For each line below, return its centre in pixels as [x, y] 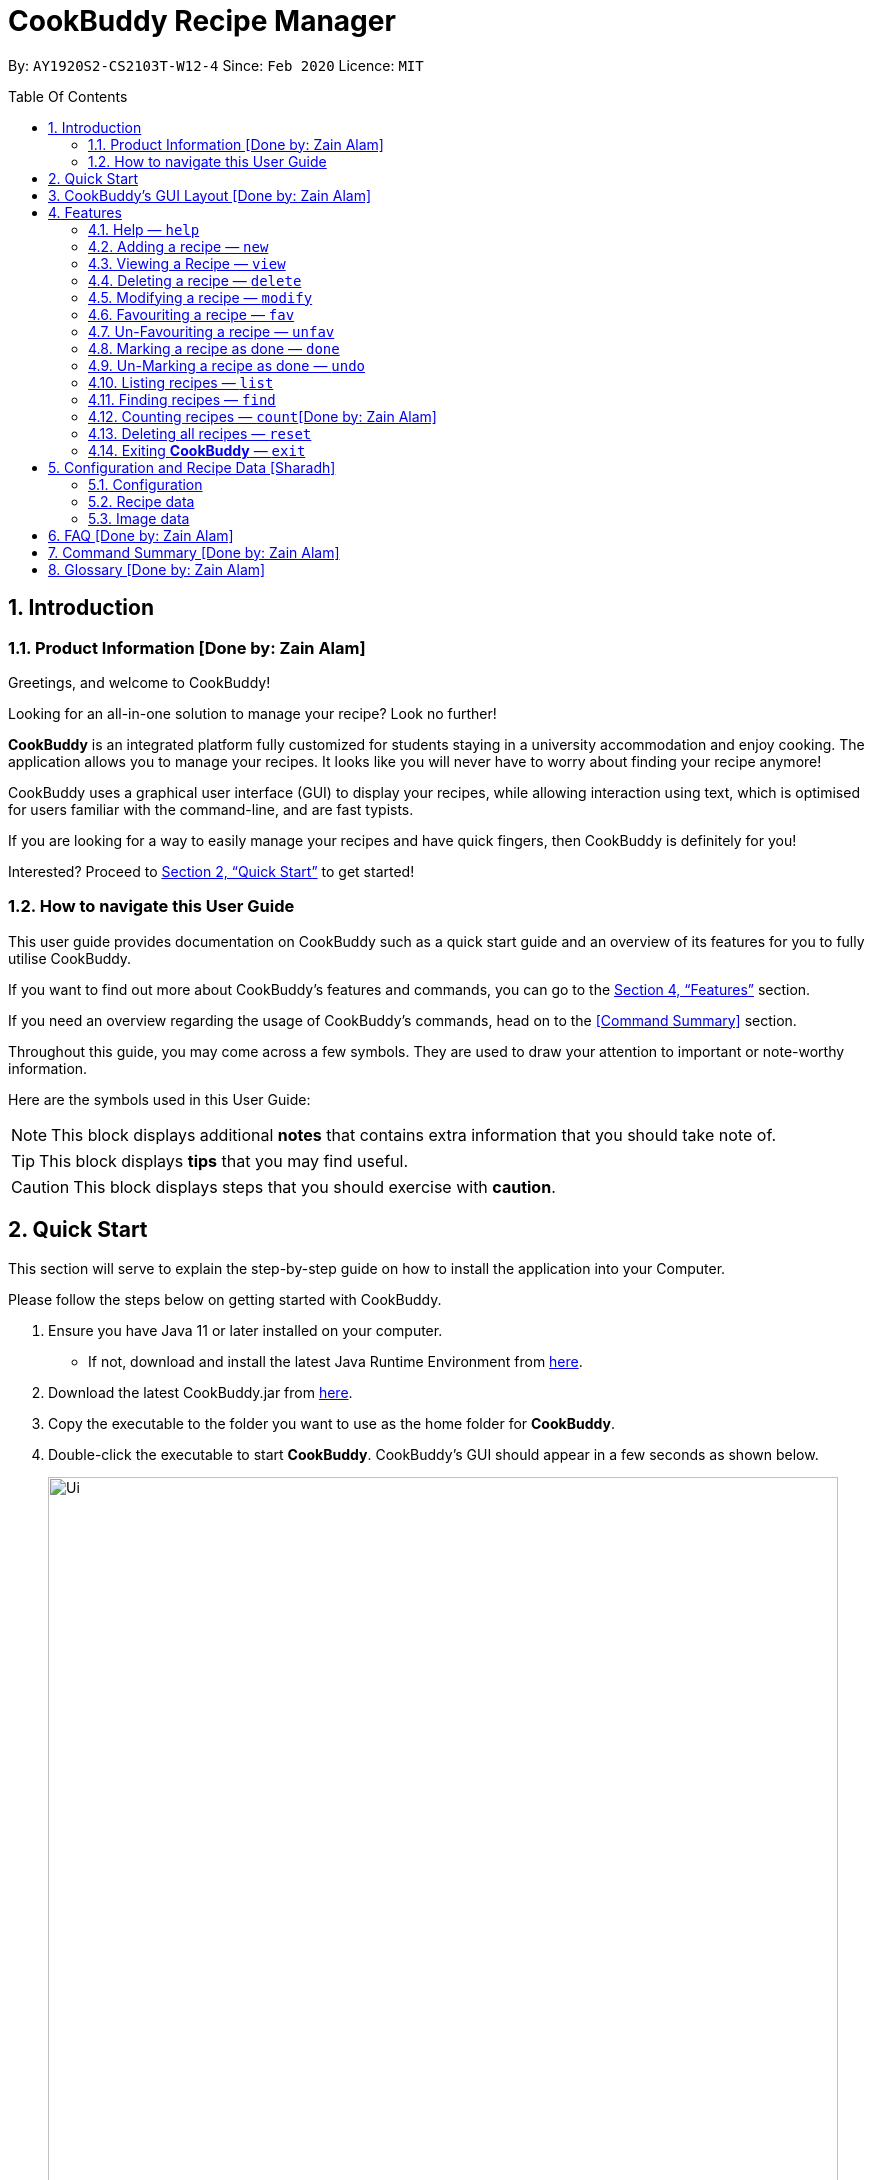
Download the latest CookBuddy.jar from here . [200, 1392]
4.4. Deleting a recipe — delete [195, 280]
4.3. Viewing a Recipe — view [187, 263]
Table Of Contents [68, 96]
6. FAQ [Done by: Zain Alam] [141, 535]
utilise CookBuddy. [70, 958]
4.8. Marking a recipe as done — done [214, 348]
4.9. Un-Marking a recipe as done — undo [227, 365]
